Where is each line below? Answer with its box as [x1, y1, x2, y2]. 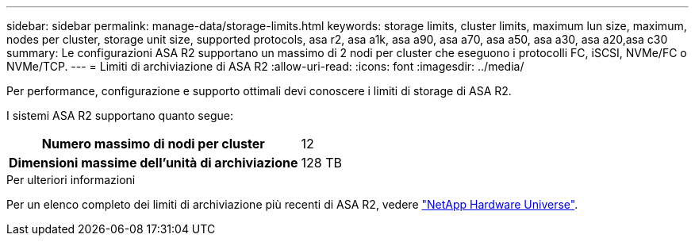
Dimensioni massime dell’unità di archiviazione [9, 155, 298, 171]
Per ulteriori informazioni [6, 173, 136, 186]
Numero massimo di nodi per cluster [41, 136, 265, 152]
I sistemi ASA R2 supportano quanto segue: [6, 109, 233, 122]
